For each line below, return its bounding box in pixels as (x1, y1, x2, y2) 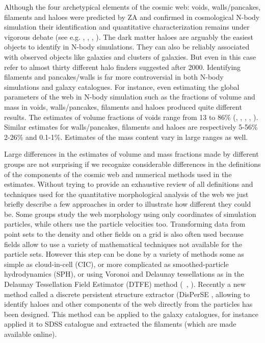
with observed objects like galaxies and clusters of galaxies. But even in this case (4, 51, 256, 62)
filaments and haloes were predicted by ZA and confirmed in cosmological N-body (4, 11, 260, 22)
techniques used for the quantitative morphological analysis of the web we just (4, 188, 249, 199)
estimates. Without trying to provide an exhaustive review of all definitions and (4, 179, 253, 189)
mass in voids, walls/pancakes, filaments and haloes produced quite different (4, 101, 242, 112)
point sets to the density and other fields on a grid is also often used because (4, 229, 244, 239)
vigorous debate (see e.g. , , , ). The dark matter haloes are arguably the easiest (4, 31, 254, 42)
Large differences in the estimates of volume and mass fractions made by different (4, 149, 259, 159)
